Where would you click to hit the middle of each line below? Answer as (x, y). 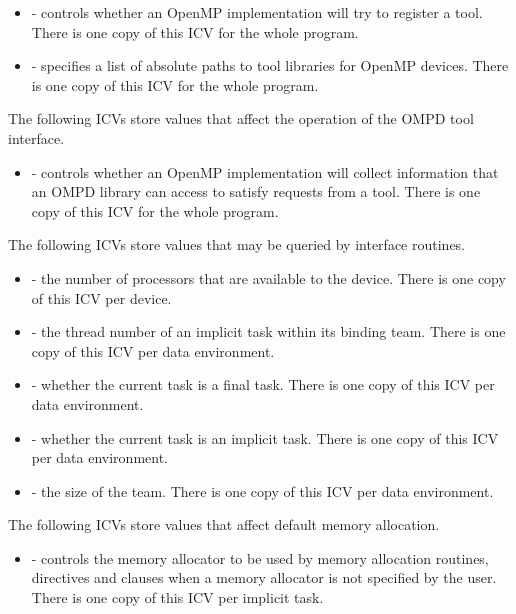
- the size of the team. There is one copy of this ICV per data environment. (262, 490)
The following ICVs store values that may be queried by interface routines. (237, 244)
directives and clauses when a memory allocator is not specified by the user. (264, 577)
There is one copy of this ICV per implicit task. (177, 597)
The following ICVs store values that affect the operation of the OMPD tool (241, 118)
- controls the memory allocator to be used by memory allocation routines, (260, 557)
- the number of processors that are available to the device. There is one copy (268, 277)
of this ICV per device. (101, 297)
